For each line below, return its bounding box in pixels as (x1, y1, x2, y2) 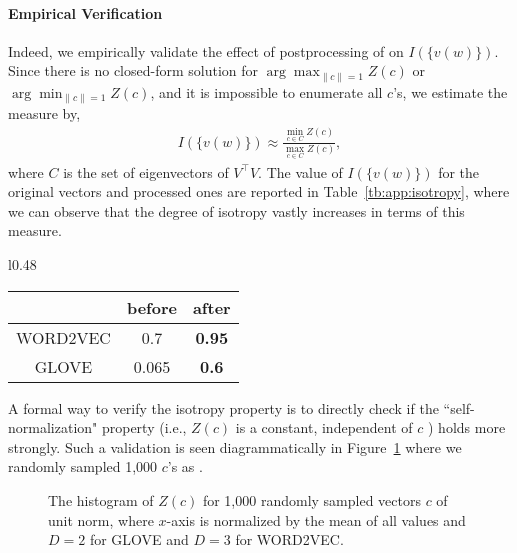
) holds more (427, 417, 506, 438)
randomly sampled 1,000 (8, 456, 158, 477)
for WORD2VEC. (235, 529, 344, 550)
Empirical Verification (8, 2, 163, 23)
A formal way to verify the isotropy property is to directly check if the (8, 397, 439, 418)
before (126, 295, 177, 319)
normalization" (8, 417, 98, 438)
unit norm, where (48, 509, 154, 530)
